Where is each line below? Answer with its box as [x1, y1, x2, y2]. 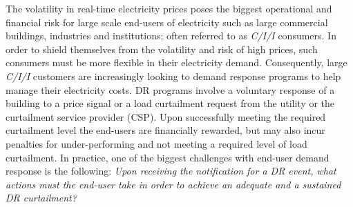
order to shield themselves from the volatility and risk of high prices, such [6, 41, 318, 56]
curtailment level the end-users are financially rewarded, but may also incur [6, 123, 325, 137]
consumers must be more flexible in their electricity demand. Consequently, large [6, 55, 347, 70]
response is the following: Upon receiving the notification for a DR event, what [6, 164, 336, 178]
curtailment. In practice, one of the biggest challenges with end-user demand [6, 150, 330, 164]
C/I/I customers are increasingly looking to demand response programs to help [6, 68, 341, 83]
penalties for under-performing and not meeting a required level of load [6, 136, 307, 150]
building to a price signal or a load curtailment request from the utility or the [6, 96, 335, 110]
